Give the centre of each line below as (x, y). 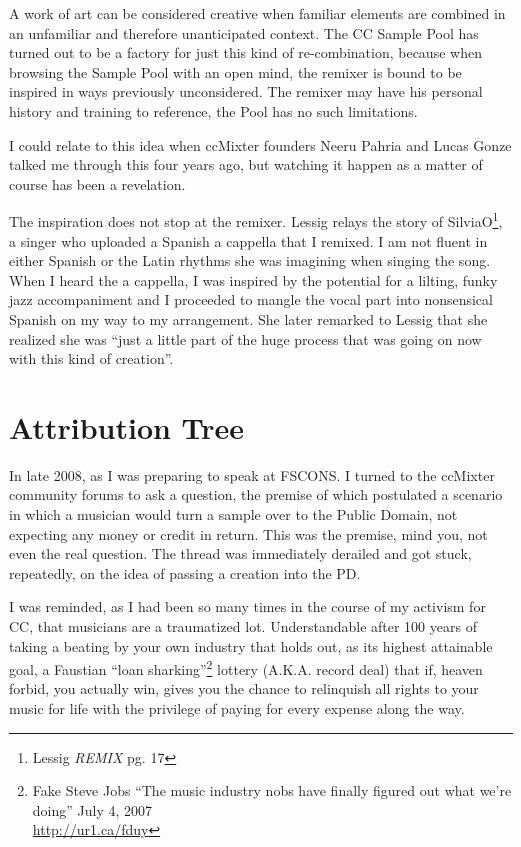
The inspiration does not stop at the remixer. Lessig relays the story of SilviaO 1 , (256, 219)
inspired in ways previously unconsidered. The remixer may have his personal (246, 91)
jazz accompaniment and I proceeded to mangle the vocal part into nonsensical (251, 299)
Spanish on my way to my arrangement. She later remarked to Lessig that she (248, 318)
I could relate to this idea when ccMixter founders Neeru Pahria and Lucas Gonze (260, 144)
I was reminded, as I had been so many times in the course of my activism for (247, 606)
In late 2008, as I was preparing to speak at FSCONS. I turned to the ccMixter (252, 474)
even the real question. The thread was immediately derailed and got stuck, (240, 553)
